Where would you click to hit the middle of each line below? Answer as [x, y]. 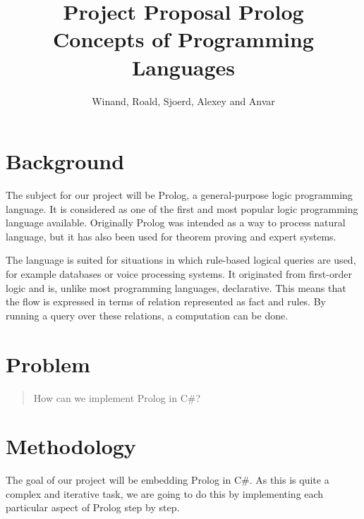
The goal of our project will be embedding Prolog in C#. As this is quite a [168, 480]
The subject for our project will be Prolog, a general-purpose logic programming [179, 195]
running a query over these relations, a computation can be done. [147, 315]
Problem [48, 364]
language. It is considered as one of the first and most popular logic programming [182, 208]
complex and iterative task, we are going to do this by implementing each [165, 493]
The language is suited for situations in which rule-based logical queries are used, [181, 260]
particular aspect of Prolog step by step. [93, 507]
